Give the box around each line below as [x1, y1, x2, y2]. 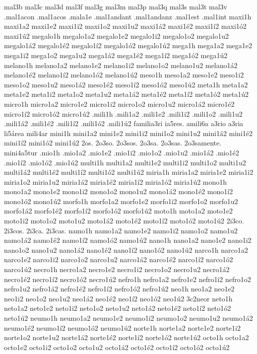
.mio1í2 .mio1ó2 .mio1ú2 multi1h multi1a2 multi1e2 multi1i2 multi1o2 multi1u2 [4, 157, 246, 167]
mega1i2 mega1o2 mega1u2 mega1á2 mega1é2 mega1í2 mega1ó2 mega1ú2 [4, 50, 228, 60]
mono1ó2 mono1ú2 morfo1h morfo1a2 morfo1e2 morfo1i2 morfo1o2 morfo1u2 [4, 196, 238, 206]
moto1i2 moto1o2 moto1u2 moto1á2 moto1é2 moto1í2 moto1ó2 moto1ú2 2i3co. [4, 215, 244, 226]
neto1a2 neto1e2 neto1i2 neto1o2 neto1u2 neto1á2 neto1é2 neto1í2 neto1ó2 [4, 303, 231, 313]
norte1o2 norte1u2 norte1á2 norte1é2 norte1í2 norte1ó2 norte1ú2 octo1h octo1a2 [4, 332, 249, 343]
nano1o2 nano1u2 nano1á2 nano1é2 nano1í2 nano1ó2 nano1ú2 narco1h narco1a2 [4, 244, 248, 255]
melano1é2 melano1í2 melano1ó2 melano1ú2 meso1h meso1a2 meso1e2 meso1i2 [4, 70, 244, 80]
